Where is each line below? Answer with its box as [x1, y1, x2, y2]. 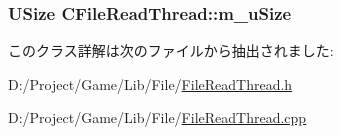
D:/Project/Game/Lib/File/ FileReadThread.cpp [8, 107, 307, 128]
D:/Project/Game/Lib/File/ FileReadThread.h [8, 73, 293, 94]
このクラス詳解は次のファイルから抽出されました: [8, 40, 334, 61]
